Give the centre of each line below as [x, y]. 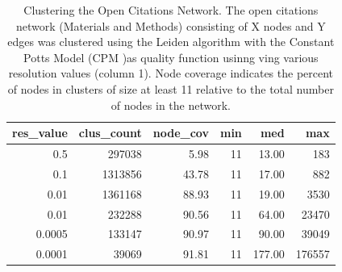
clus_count [110, 133]
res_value [40, 133]
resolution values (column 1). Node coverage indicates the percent [171, 73]
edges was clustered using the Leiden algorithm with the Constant [171, 42]
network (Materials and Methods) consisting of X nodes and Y [171, 25]
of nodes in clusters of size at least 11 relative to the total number [171, 88]
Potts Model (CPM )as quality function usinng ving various [171, 57]
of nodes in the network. [171, 105]
